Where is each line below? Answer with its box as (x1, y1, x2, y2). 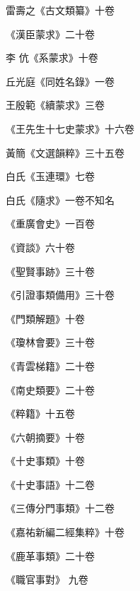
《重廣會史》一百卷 (6, 216, 95, 231)
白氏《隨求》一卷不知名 (6, 192, 115, 207)
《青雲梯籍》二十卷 (6, 358, 95, 373)
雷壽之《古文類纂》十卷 (6, 3, 115, 17)
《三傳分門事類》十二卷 (6, 501, 115, 515)
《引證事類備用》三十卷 (6, 287, 115, 302)
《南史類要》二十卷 (6, 382, 95, 397)
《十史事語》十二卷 (6, 477, 95, 491)
